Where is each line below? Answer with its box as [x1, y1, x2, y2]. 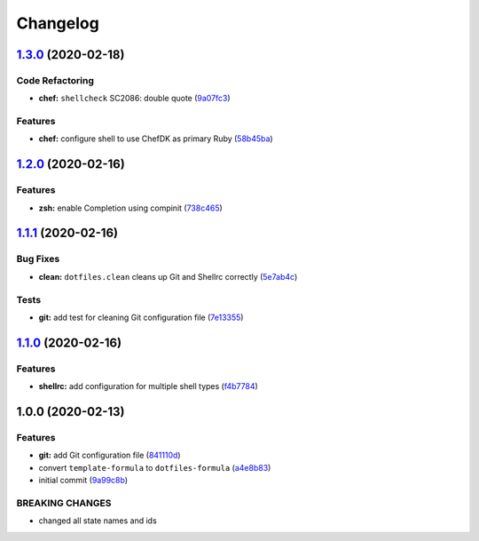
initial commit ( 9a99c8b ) [38, 475, 129, 485]
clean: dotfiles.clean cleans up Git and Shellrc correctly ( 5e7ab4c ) [38, 271, 298, 282]
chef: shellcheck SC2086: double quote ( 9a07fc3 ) [38, 93, 231, 104]
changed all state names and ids [38, 515, 157, 526]
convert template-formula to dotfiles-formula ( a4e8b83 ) [38, 462, 271, 473]
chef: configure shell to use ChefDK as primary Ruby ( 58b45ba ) [38, 133, 274, 144]
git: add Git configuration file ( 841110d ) [38, 450, 181, 461]
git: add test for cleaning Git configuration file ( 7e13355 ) [38, 312, 244, 322]
